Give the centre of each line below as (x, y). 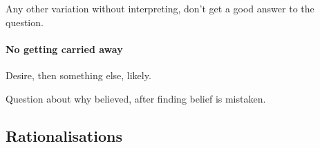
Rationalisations (64, 135)
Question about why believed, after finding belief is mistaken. (136, 98)
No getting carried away (64, 49)
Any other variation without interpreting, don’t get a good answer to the (160, 8)
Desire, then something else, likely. (78, 75)
